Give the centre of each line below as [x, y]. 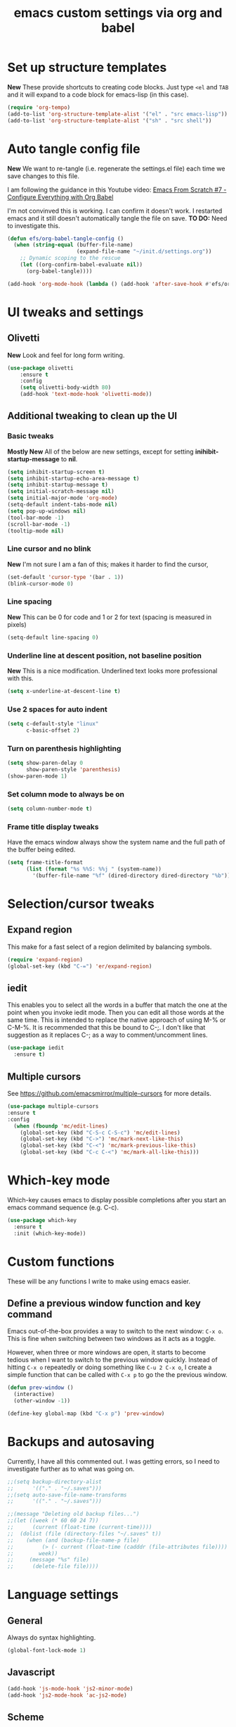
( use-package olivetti [40, 368]
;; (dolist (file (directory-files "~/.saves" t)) [84, 1533]
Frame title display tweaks [53, 827]
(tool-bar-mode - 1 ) [36, 518]
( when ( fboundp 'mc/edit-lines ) [61, 1126]
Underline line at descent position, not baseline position [105, 655]
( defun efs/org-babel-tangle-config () [66, 238]
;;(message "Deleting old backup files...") [73, 1514]
